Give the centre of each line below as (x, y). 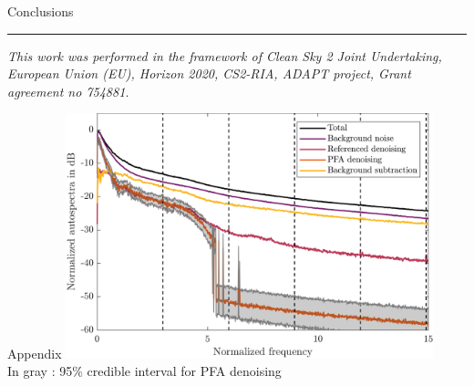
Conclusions (41, 11)
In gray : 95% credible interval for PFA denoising (144, 371)
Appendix (35, 353)
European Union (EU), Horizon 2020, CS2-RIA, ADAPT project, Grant (209, 73)
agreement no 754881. (68, 91)
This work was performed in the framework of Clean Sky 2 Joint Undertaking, (225, 55)
